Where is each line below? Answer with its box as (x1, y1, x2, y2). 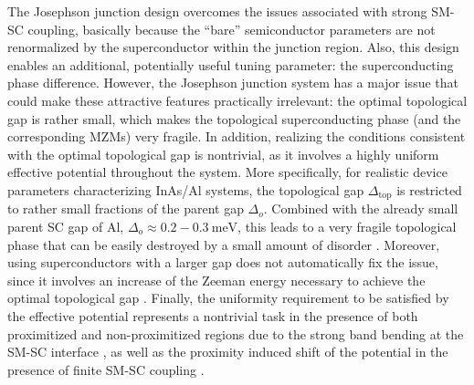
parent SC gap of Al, (7, 216, 124, 235)
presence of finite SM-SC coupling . (7, 359, 205, 379)
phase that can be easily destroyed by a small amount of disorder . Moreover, (7, 234, 440, 254)
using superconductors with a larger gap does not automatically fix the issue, (7, 253, 438, 272)
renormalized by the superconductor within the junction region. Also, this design (7, 37, 459, 57)
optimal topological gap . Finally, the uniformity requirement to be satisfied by (7, 288, 449, 307)
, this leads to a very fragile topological (237, 216, 457, 235)
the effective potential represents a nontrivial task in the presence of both (7, 306, 418, 325)
